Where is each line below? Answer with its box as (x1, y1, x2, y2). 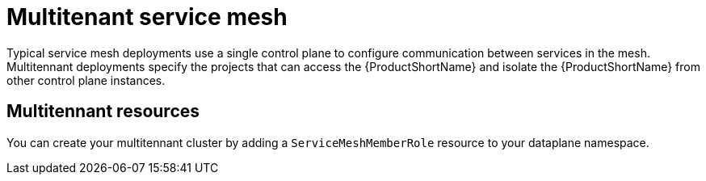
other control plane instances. (6, 73, 166, 87)
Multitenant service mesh (6, 3, 288, 31)
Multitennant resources (6, 101, 200, 122)
